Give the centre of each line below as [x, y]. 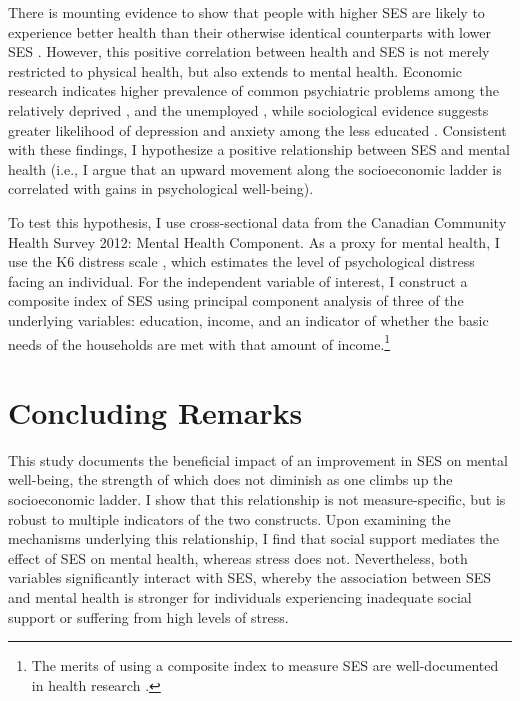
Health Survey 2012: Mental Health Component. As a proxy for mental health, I [254, 241]
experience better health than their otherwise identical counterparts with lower [250, 31]
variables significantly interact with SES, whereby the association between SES [250, 577]
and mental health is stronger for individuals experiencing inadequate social [240, 597]
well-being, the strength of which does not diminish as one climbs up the [230, 479]
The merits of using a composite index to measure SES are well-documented [265, 665]
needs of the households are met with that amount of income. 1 [199, 342]
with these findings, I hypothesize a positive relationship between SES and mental [259, 149]
